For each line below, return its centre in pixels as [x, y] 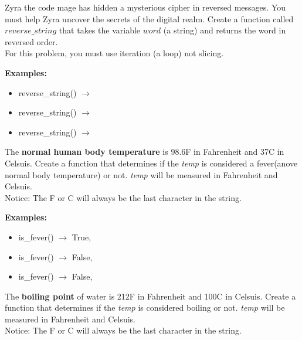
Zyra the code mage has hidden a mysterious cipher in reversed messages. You [145, 7]
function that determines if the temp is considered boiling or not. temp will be [145, 307]
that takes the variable [100, 30]
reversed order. [31, 41]
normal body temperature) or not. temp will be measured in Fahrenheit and [141, 174]
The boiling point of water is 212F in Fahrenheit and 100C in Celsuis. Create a [150, 296]
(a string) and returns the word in [225, 30]
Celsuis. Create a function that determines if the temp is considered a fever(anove [151, 163]
